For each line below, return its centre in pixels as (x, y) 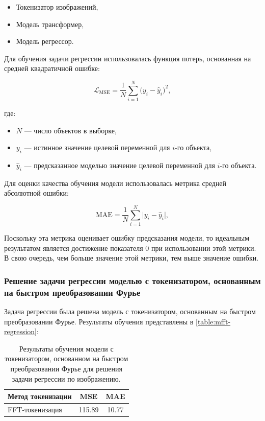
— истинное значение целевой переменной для (97, 147)
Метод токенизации (40, 396)
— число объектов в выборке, (70, 130)
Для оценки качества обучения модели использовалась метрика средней (115, 183)
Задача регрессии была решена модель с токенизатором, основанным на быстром (130, 311)
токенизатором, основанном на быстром (67, 358)
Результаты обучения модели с (66, 348)
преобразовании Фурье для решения (66, 369)
